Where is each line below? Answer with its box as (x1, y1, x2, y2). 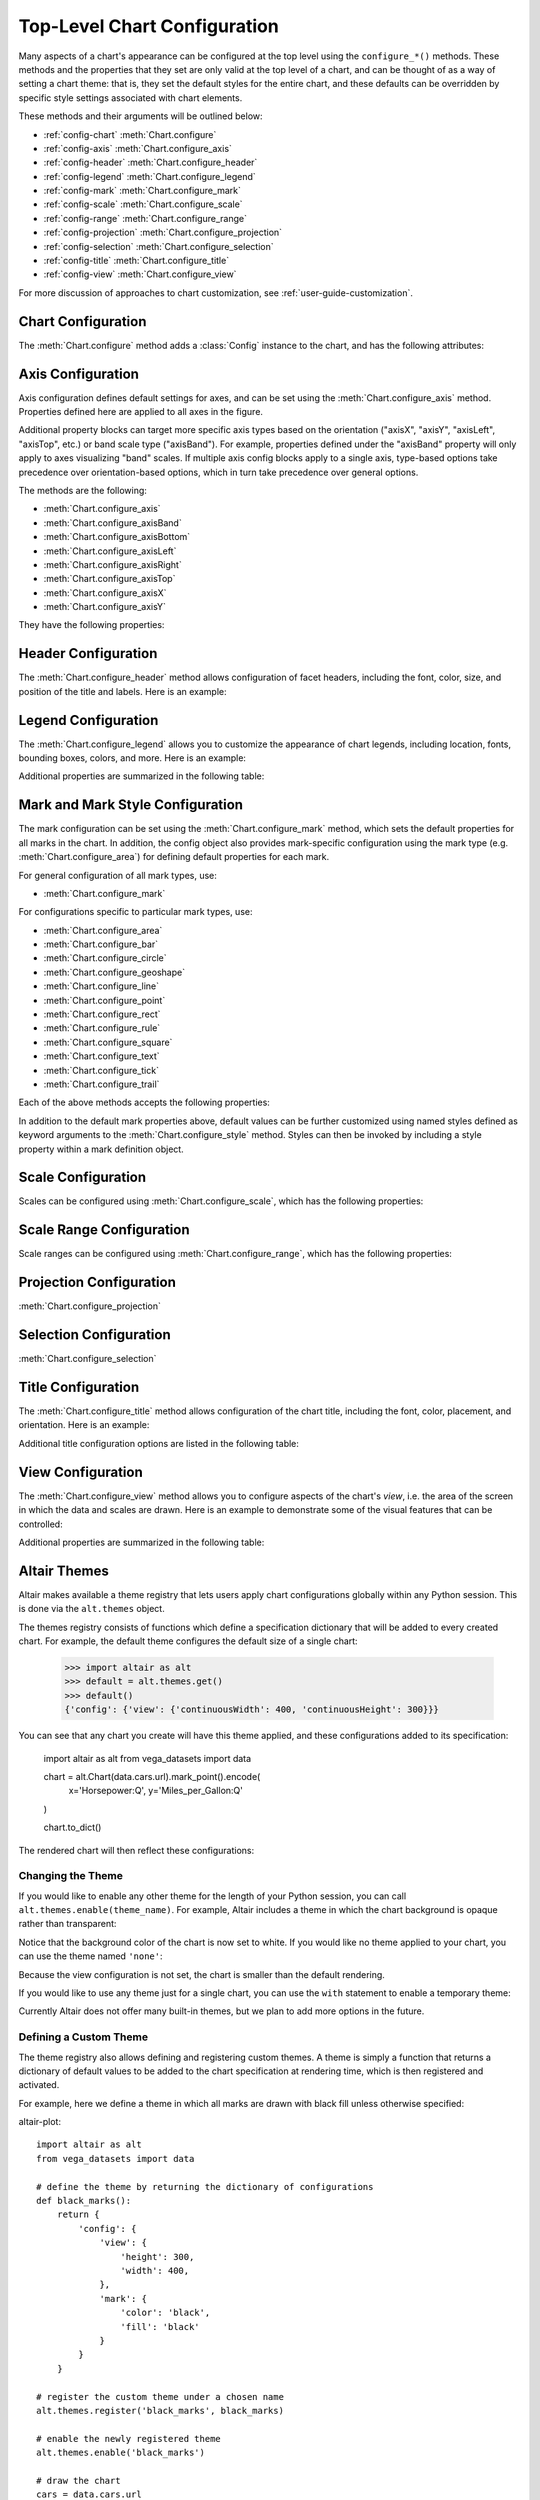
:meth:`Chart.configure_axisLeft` (43, 545, 177, 557)
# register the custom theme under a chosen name (36, 2391, 285, 2402)
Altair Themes (18, 1562, 109, 1579)
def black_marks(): (36, 2195, 132, 2207)
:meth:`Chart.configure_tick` (43, 1064, 160, 1076)
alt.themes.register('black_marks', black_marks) (36, 2405, 285, 2416)
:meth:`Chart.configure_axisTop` (43, 573, 176, 585)
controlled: (18, 1518, 64, 1530)
